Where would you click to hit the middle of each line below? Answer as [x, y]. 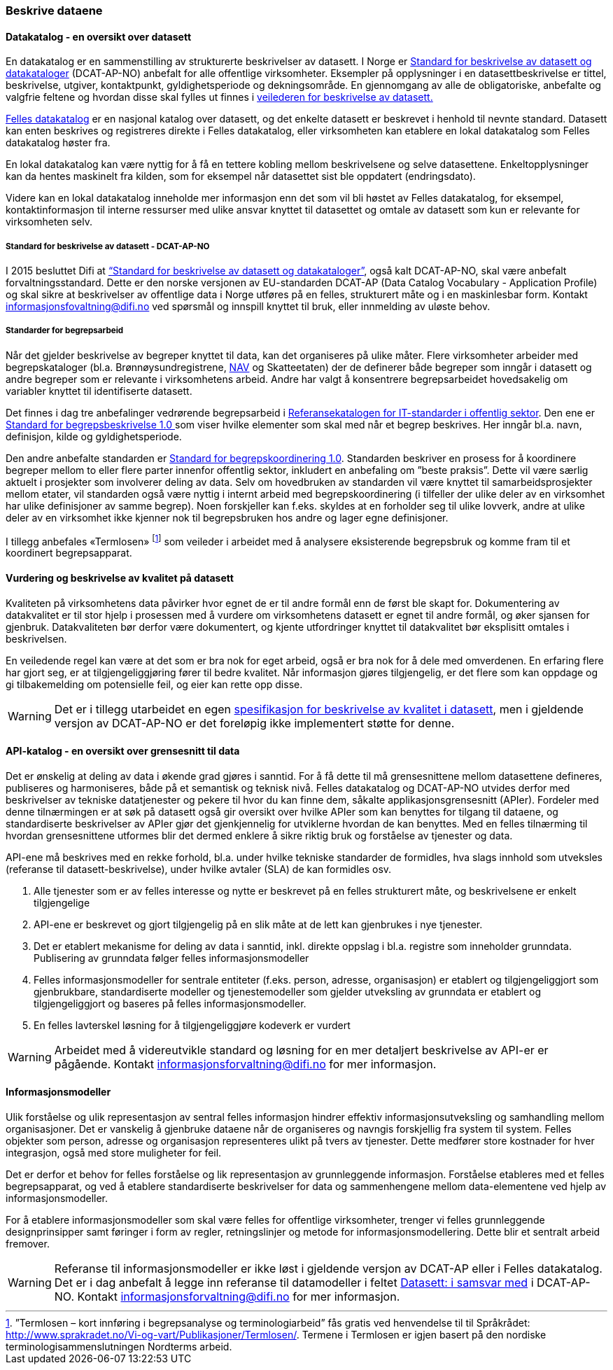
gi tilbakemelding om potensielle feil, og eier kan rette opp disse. [154, 684]
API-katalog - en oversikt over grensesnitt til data [123, 751]
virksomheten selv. [49, 222]
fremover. [28, 1244]
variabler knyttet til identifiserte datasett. [99, 391]
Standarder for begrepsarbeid [65, 331]
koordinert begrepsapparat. [69, 553]
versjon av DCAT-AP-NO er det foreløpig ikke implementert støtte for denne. [254, 723]
